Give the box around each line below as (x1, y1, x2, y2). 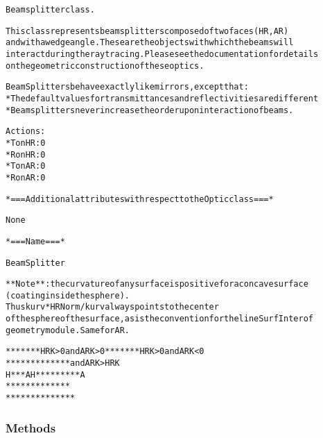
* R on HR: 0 (6, 149, 46, 160)
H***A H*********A (6, 369, 85, 380)
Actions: (6, 126, 46, 137)
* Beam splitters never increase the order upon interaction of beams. (6, 105, 294, 115)
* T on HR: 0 (6, 137, 46, 148)
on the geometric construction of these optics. (6, 60, 204, 71)
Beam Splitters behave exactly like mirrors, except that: (6, 82, 249, 92)
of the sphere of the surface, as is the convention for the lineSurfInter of (6, 314, 313, 324)
